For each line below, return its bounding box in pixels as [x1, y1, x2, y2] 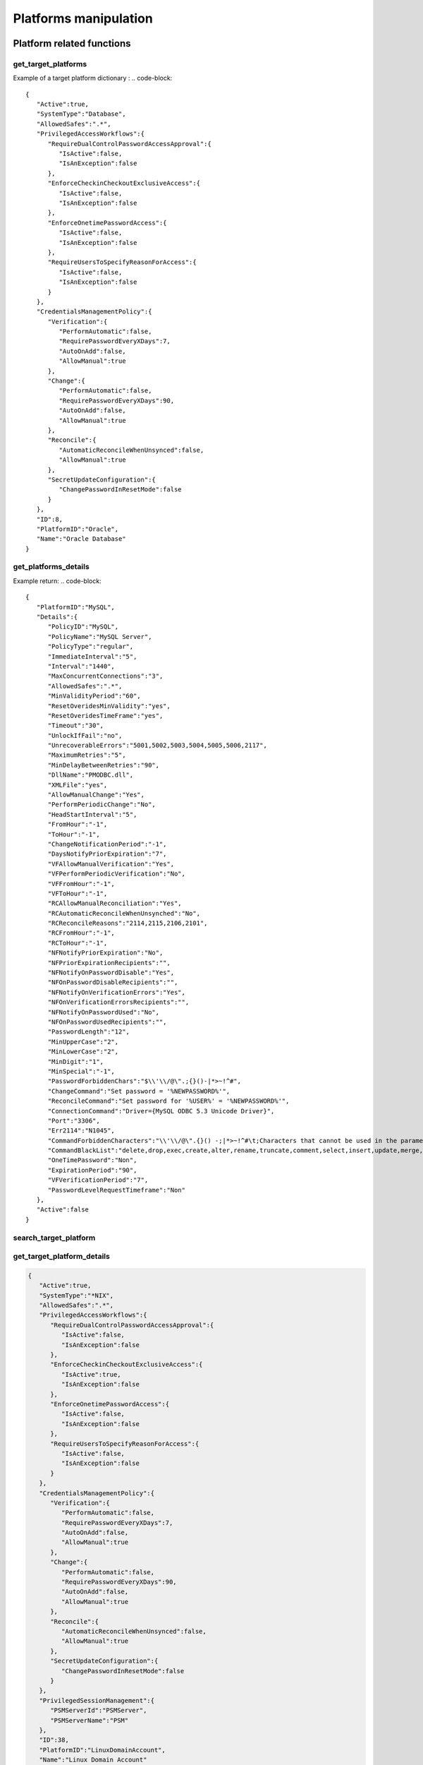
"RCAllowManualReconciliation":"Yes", [47, 899, 183, 907]
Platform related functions [13, 37, 131, 49]
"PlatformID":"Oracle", [36, 525, 119, 533]
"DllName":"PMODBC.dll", [47, 771, 134, 779]
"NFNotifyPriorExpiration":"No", [47, 949, 164, 957]
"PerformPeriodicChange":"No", [47, 801, 157, 808]
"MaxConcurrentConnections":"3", [47, 672, 164, 681]
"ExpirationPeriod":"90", [47, 1166, 137, 1174]
